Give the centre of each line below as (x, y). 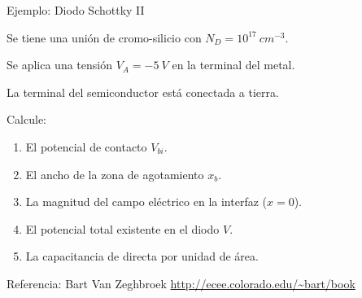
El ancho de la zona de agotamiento (115, 174)
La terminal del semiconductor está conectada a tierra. (143, 92)
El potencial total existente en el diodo (122, 228)
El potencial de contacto (86, 146)
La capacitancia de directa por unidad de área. (142, 256)
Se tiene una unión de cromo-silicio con (104, 37)
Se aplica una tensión (59, 65)
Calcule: (26, 119)
